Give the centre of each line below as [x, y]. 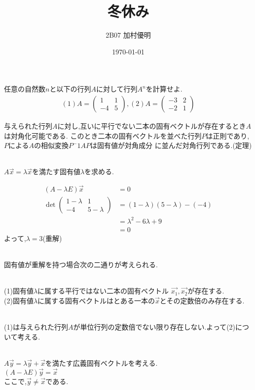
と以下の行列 [70, 89]
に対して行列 [117, 89]
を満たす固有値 [56, 171]
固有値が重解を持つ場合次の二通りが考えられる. [81, 264]
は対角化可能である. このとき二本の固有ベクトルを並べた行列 [103, 135]
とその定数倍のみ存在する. [202, 300]
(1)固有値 [19, 291]
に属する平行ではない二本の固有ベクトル [103, 291]
